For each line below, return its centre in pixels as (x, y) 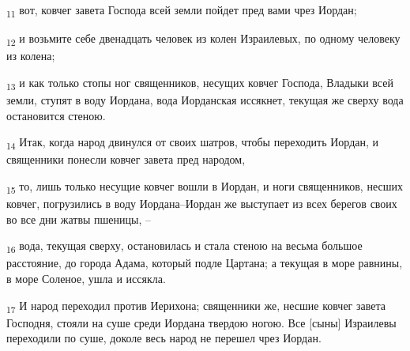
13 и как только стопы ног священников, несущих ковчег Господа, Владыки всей (200, 83)
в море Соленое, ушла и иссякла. (86, 278)
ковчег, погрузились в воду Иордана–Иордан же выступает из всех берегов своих (202, 203)
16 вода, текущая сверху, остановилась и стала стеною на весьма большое (184, 246)
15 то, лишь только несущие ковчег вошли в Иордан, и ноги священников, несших (205, 187)
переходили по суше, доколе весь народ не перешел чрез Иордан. (164, 338)
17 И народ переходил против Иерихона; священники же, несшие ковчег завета (196, 306)
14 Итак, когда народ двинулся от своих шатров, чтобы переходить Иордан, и (193, 143)
